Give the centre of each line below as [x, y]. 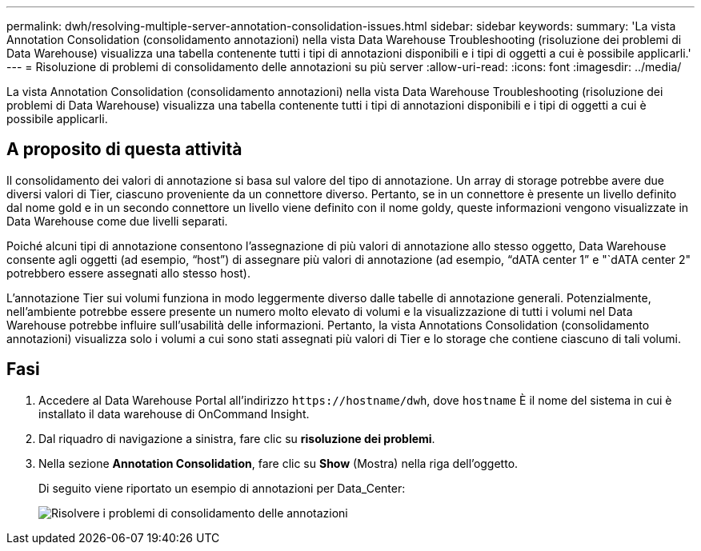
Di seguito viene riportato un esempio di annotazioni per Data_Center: [222, 488]
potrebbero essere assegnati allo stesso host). [128, 273]
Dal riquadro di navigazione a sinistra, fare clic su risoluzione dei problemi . [237, 438]
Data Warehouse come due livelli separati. [117, 221]
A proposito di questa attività [124, 150]
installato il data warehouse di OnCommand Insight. [174, 413]
